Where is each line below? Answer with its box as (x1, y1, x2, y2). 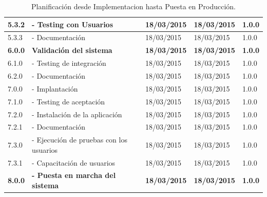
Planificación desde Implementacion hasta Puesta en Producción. (31, 1, 236, 11)
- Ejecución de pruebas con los (32, 134, 127, 145)
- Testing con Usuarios (32, 19, 113, 29)
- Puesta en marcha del (32, 170, 116, 181)
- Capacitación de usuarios (32, 157, 116, 168)
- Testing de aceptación (32, 96, 105, 106)
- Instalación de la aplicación (32, 109, 122, 119)
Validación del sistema (32, 45, 112, 56)
